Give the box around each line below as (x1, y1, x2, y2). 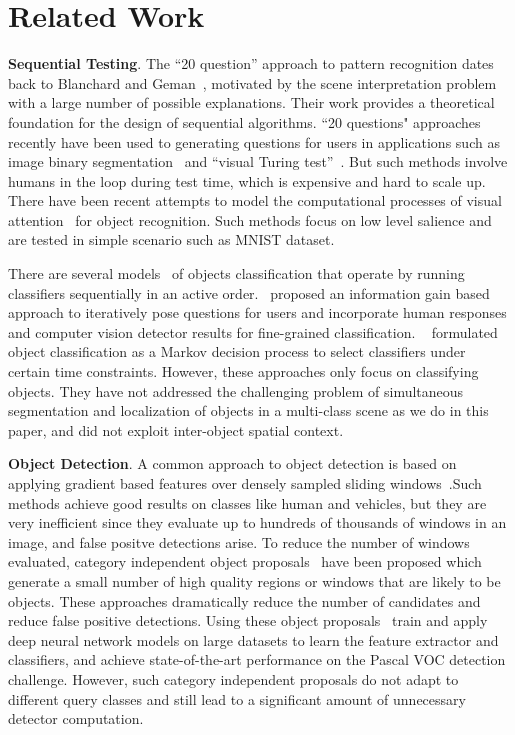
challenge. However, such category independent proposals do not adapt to (8, 668, 459, 689)
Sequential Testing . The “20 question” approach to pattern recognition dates (8, 53, 494, 74)
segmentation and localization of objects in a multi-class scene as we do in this (8, 400, 489, 421)
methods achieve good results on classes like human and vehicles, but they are (8, 492, 487, 513)
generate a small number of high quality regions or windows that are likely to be (8, 570, 501, 591)
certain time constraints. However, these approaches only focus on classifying (8, 361, 479, 382)
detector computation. (8, 708, 144, 729)
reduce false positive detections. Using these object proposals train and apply (8, 610, 488, 631)
